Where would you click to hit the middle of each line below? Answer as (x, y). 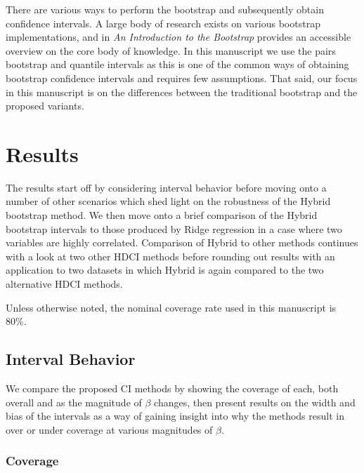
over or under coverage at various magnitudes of (109, 429)
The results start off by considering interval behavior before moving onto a (166, 187)
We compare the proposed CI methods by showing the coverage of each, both (172, 388)
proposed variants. (45, 106)
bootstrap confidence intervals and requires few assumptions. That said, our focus (182, 78)
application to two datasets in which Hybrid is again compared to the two (165, 270)
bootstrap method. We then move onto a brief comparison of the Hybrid (162, 215)
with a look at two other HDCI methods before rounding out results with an (170, 256)
